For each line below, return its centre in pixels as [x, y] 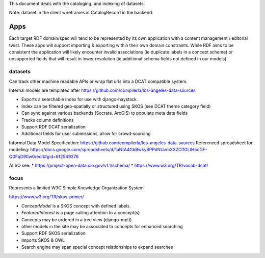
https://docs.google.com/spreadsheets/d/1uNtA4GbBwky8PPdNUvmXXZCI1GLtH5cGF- [119, 150]
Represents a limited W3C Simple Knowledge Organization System [77, 188]
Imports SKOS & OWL [43, 240]
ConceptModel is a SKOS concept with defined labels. [76, 206]
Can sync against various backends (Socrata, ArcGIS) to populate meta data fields [105, 113]
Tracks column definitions [47, 120]
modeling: [19, 150]
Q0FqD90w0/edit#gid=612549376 [44, 156]
